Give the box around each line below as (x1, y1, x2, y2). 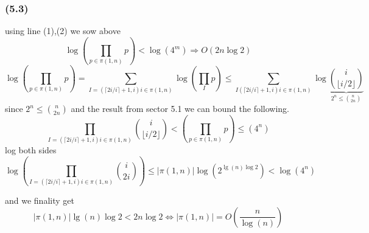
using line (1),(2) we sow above (5, 24, 121, 37)
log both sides (5, 144, 57, 156)
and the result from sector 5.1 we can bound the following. (71, 102, 289, 115)
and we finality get (5, 194, 74, 207)
